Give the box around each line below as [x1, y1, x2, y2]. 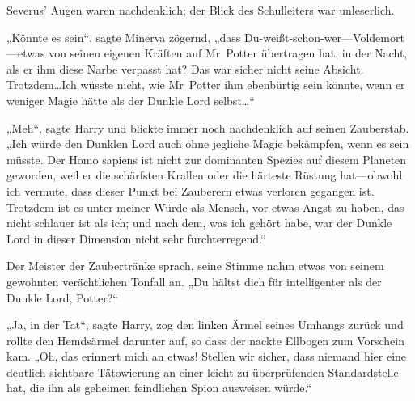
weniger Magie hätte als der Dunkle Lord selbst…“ [6, 91, 255, 108]
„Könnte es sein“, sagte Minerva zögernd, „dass [6, 28, 241, 45]
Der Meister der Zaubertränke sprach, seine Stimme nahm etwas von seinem [6, 257, 384, 274]
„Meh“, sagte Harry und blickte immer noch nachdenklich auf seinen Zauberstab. [6, 119, 409, 136]
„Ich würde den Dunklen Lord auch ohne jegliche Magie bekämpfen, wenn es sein [6, 135, 409, 152]
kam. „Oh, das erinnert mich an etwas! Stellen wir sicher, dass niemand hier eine [6, 348, 407, 365]
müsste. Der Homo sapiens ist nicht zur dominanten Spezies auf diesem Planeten [6, 150, 407, 167]
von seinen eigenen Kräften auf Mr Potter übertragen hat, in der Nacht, [49, 44, 408, 61]
